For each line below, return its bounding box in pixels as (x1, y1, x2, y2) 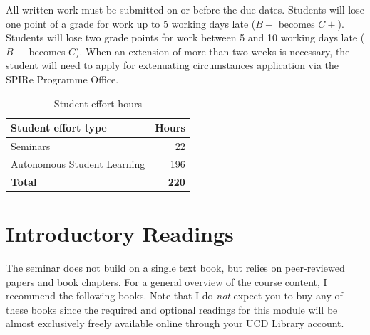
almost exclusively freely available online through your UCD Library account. (6, 316, 344, 331)
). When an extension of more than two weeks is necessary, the (76, 43, 350, 58)
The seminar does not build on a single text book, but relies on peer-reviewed (6, 260, 345, 275)
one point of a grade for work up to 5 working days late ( (6, 16, 256, 31)
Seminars (11, 139, 51, 153)
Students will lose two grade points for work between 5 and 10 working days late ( (6, 30, 365, 45)
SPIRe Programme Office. (6, 71, 119, 86)
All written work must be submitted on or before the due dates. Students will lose (6, 2, 364, 16)
